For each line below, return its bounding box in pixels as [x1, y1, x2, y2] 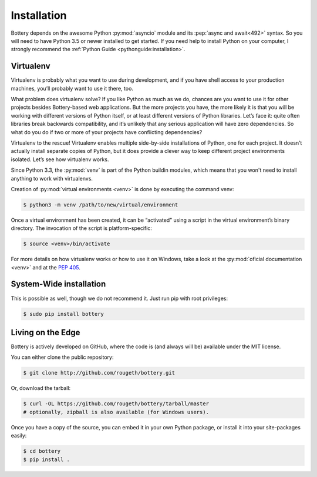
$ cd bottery [23, 448, 61, 455]
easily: [11, 432, 27, 439]
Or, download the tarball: [11, 385, 71, 392]
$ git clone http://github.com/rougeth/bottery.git [23, 369, 176, 376]
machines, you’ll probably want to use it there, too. [11, 85, 133, 92]
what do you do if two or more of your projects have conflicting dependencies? [11, 128, 203, 135]
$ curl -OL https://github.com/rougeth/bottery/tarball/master [23, 401, 210, 407]
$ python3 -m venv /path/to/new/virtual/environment [23, 201, 178, 208]
